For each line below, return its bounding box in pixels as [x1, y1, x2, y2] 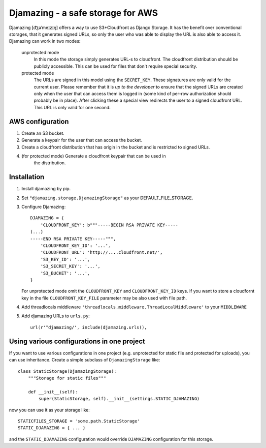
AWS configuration [9, 117, 69, 125]
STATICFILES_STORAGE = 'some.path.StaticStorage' [18, 418, 140, 424]
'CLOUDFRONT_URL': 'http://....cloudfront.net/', [40, 250, 163, 255]
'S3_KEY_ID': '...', [40, 256, 90, 262]
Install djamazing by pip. [21, 186, 71, 192]
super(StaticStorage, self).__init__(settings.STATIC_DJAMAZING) [38, 396, 200, 402]
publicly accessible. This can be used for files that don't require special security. [33, 63, 198, 69]
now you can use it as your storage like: [9, 407, 90, 413]
